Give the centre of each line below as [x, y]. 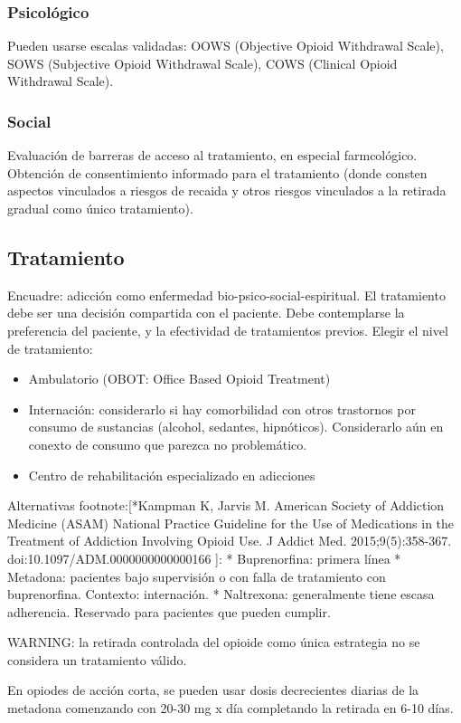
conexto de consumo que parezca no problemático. [168, 444]
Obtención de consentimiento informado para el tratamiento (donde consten [217, 172]
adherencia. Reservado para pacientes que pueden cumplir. [169, 611]
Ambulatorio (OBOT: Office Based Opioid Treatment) [179, 379]
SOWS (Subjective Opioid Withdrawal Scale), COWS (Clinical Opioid [202, 63]
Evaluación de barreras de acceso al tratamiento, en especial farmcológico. [212, 155]
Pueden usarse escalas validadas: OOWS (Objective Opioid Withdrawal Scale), [226, 46]
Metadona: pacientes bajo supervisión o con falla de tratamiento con [197, 576]
